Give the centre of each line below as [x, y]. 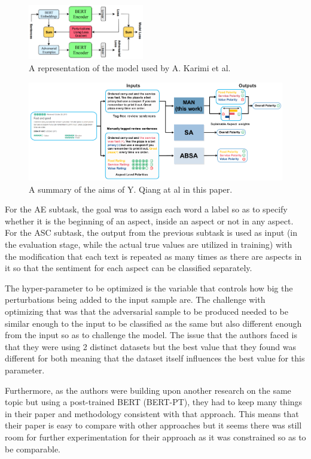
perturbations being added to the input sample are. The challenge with [135, 300]
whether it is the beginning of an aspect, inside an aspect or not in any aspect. [149, 221]
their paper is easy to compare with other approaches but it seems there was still [153, 425]
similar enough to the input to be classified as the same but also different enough [153, 323]
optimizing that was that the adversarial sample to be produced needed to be [147, 311]
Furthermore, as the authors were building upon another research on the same [148, 390]
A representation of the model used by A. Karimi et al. [130, 67]
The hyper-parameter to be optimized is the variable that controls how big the [149, 288]
